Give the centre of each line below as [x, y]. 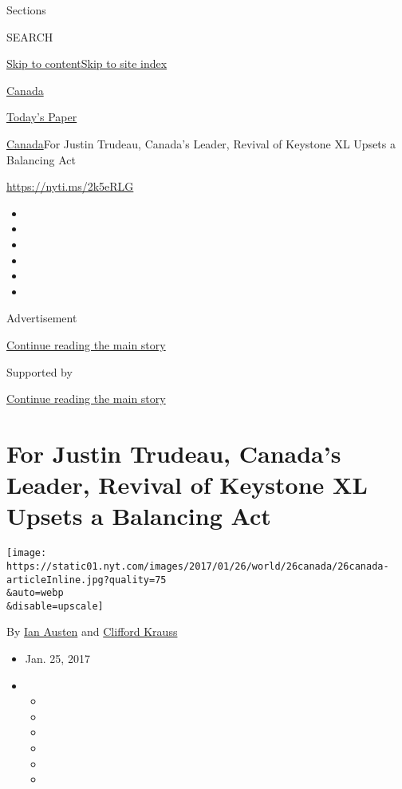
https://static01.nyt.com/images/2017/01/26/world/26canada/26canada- [198, 566]
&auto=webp [35, 593]
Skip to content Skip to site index [87, 63]
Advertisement [42, 318]
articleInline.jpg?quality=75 [87, 580]
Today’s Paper [42, 117]
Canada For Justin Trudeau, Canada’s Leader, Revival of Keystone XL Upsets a [201, 143]
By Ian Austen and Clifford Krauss [92, 631]
